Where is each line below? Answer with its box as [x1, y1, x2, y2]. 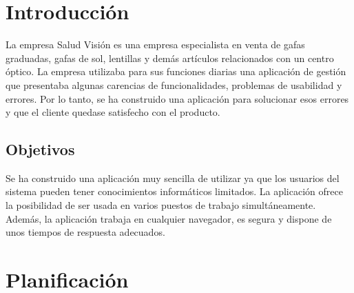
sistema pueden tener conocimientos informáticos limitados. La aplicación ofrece [6, 184, 343, 199]
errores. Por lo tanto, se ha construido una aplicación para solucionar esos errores [6, 91, 349, 105]
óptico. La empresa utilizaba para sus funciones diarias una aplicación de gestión [6, 64, 346, 79]
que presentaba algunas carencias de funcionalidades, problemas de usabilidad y [6, 77, 342, 92]
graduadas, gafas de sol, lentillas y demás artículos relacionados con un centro [6, 50, 334, 65]
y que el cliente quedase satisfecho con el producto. [6, 105, 220, 119]
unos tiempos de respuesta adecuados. [6, 225, 165, 239]
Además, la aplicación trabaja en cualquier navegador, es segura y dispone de [6, 211, 332, 225]
